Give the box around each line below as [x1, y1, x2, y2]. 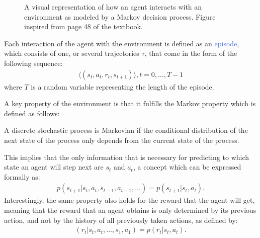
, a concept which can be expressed [133, 162, 241, 172]
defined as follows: [4, 108, 60, 118]
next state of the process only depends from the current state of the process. [4, 134, 239, 145]
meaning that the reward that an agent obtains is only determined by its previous [4, 204, 256, 215]
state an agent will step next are [4, 162, 104, 172]
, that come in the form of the [144, 48, 237, 58]
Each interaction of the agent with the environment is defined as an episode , [4, 38, 239, 48]
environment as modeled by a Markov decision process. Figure [24, 11, 216, 22]
